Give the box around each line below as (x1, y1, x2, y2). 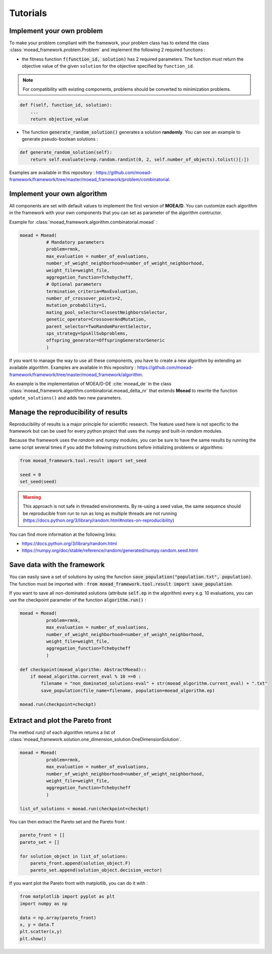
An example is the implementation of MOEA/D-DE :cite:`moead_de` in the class (9, 380, 172, 387)
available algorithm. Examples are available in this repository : (9, 364, 136, 370)
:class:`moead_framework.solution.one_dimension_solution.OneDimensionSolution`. (9, 736, 182, 742)
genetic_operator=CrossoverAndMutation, (45, 316, 147, 322)
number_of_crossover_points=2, (45, 296, 123, 301)
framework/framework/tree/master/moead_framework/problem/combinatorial (9, 176, 169, 182)
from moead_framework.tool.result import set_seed (19, 458, 147, 463)
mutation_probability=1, (45, 302, 107, 308)
